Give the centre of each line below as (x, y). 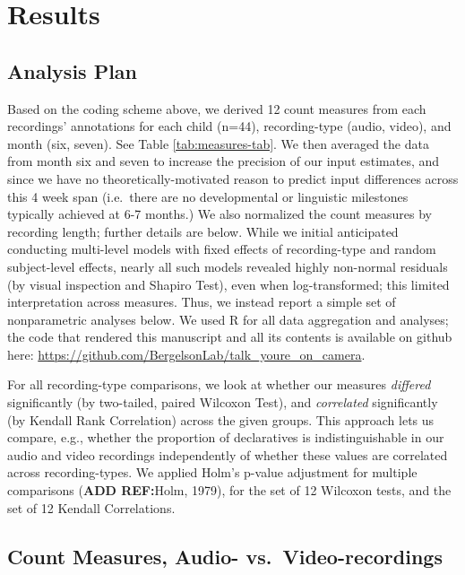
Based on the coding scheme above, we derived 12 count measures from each (217, 108)
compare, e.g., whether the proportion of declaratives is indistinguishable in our (226, 437)
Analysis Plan (73, 70)
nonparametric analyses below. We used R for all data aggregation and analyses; (228, 319)
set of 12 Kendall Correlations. (91, 507)
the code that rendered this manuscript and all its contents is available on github (230, 337)
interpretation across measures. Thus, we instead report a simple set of (202, 302)
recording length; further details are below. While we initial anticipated (203, 231)
